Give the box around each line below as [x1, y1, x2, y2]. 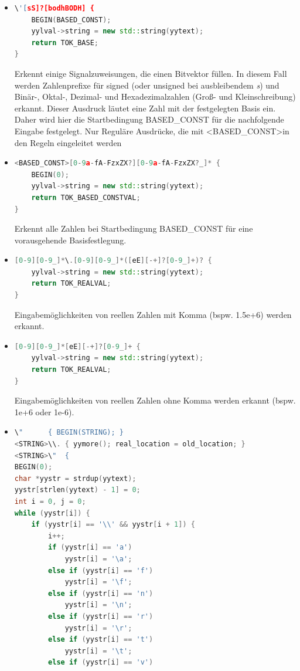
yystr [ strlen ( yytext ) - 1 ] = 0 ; [14, 486, 141, 494]
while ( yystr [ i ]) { [14, 509, 90, 517]
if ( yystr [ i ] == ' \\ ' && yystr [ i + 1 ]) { [31, 520, 195, 529]
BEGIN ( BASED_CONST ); [31, 15, 111, 24]
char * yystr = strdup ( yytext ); [14, 474, 137, 483]
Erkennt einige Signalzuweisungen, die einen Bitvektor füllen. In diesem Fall [14, 67, 287, 79]
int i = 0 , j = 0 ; [14, 497, 86, 506]
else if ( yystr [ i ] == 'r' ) [48, 612, 154, 621]
